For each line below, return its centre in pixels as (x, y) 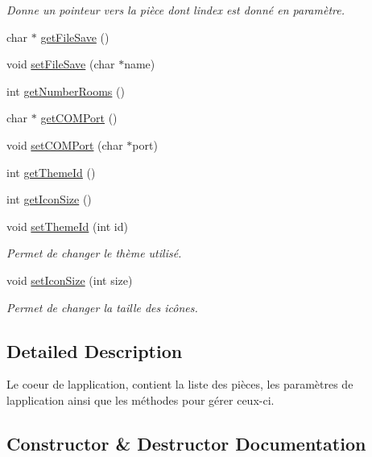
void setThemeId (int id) (67, 226)
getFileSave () (75, 37)
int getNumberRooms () (66, 91)
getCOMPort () (79, 118)
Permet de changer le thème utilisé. (94, 253)
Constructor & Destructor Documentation (186, 443)
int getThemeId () (51, 172)
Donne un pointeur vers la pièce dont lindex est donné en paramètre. (176, 10)
